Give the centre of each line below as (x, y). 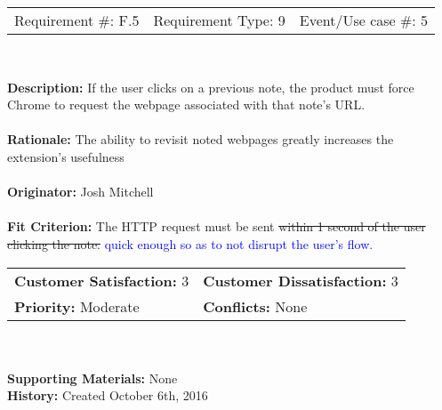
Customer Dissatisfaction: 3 (301, 280)
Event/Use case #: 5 (364, 20)
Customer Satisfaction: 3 (102, 280)
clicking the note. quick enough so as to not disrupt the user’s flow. (190, 243)
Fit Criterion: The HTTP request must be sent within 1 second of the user (217, 226)
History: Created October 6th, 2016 (108, 395)
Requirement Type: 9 (219, 20)
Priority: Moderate (77, 306)
